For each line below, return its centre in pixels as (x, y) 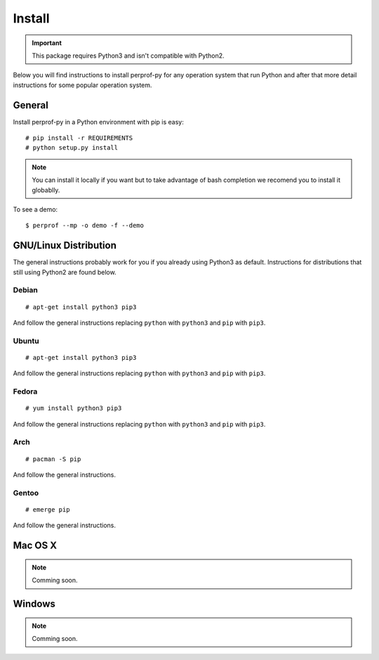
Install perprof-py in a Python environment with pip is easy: (98, 122)
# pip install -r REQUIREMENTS (79, 138)
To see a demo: (35, 209)
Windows (34, 603)
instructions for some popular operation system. (82, 85)
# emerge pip (48, 509)
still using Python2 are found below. (65, 272)
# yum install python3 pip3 (74, 408)
